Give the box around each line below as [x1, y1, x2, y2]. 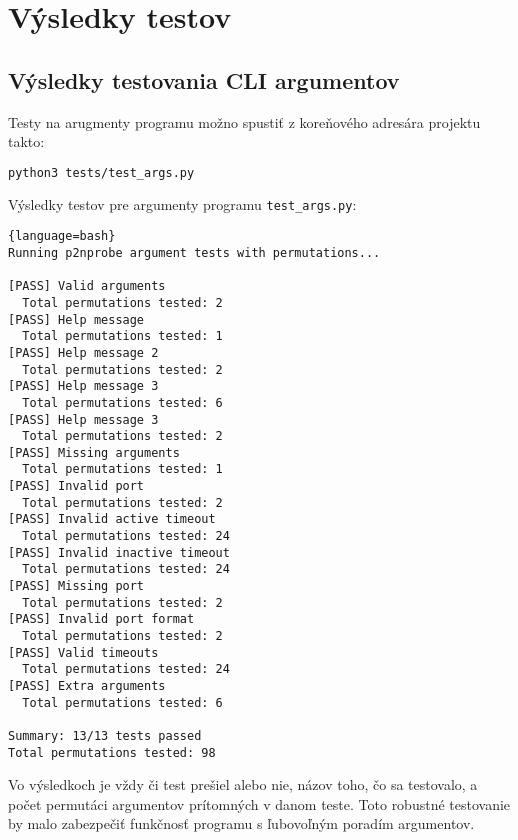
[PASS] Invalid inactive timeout [8, 545, 230, 560]
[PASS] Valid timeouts [8, 645, 159, 660]
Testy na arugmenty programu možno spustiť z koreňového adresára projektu [8, 111, 481, 132]
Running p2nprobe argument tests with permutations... [8, 245, 381, 260]
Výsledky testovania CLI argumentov [8, 64, 400, 95]
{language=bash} [8, 229, 116, 244]
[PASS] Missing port [8, 579, 145, 594]
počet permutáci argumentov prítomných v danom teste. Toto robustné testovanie [8, 793, 511, 814]
